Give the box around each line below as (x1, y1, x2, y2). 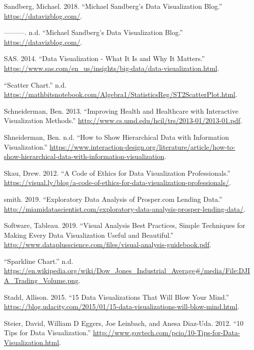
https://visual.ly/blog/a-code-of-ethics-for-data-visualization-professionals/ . (4, 177, 231, 188)
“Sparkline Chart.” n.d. (4, 255, 73, 266)
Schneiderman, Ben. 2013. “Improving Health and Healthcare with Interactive (4, 105, 239, 116)
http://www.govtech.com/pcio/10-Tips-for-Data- (93, 327, 240, 338)
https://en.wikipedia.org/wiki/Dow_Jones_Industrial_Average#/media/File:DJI (4, 265, 250, 276)
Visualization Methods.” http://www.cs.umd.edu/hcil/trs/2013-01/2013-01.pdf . (4, 115, 242, 126)
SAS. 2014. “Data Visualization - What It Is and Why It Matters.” (4, 53, 205, 64)
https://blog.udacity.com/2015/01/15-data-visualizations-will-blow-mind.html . (4, 301, 240, 312)
